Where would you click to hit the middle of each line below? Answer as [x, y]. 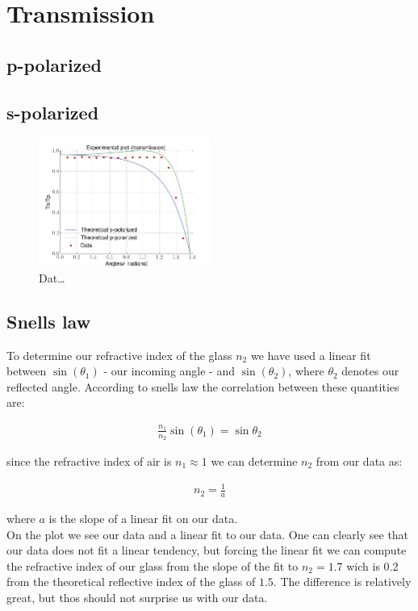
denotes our [370, 371]
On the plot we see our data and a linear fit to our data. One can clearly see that [208, 534]
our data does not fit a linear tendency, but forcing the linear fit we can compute [207, 550]
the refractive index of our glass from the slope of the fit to [153, 565]
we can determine [254, 460]
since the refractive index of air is [89, 460]
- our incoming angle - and [169, 371]
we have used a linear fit [311, 355]
